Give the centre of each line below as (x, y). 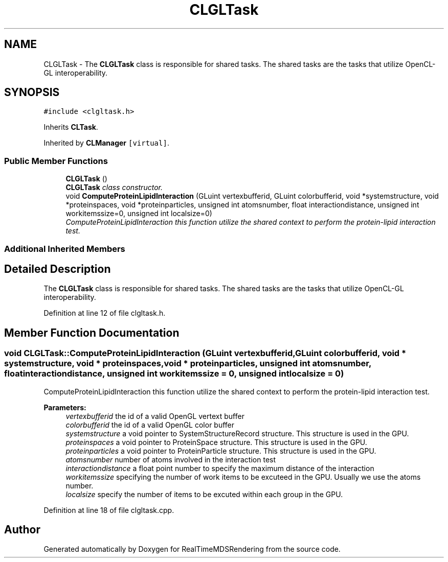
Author (22, 530)
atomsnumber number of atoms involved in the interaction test (171, 459)
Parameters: (65, 407)
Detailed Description (58, 269)
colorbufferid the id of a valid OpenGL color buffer (150, 425)
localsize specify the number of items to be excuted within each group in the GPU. (204, 494)
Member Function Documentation (92, 333)
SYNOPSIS (32, 92)
